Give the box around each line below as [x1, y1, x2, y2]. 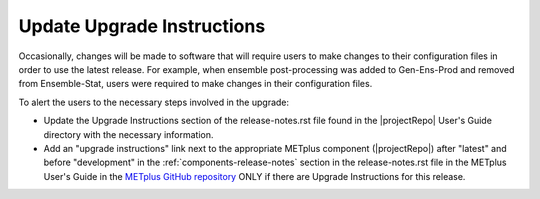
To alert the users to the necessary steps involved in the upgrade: [18, 96, 290, 108]
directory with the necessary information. [43, 128, 214, 140]
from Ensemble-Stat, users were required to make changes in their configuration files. [18, 78, 373, 90]
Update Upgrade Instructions [18, 15, 266, 37]
